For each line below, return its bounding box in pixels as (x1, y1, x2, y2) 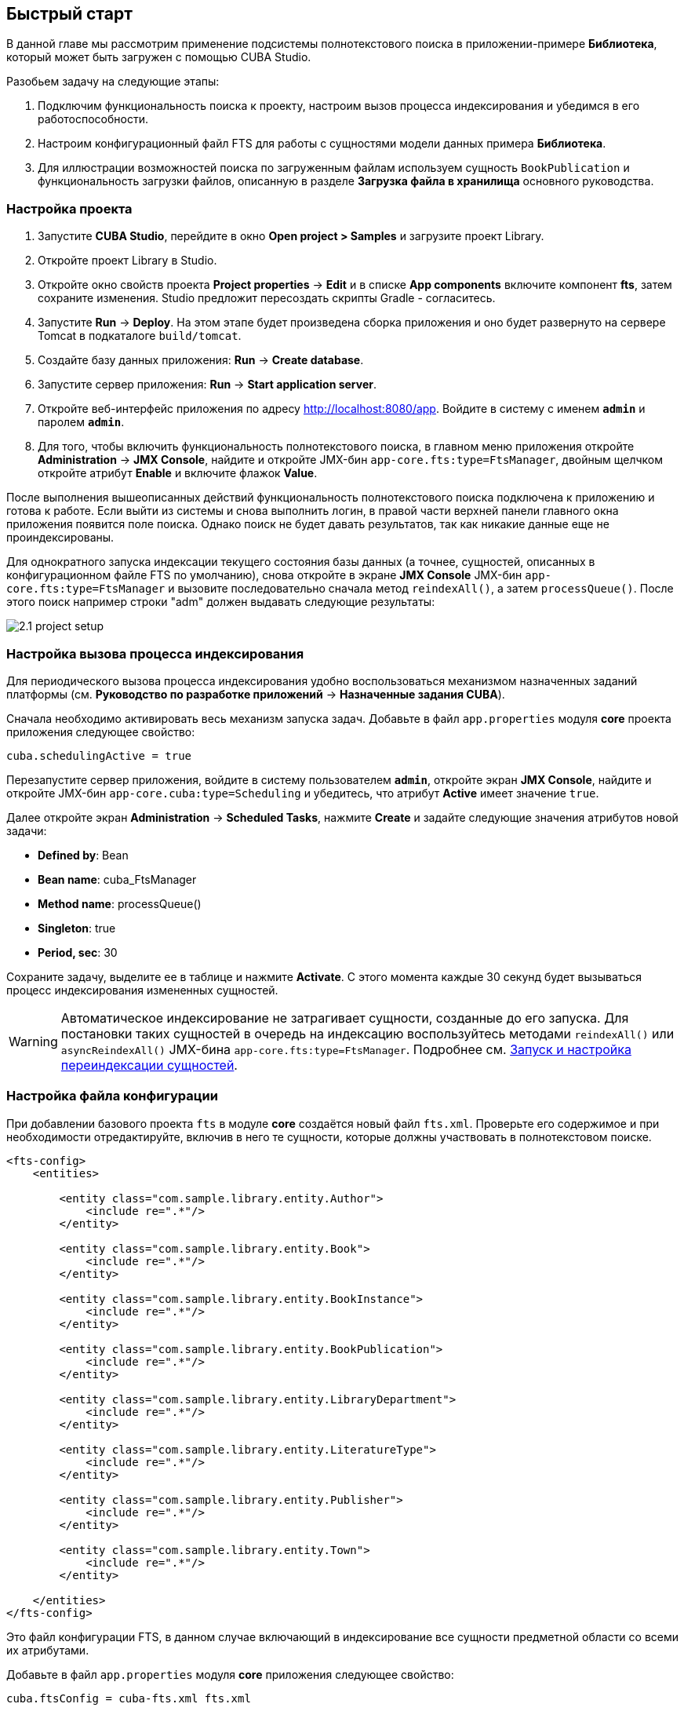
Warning (9, 1033, 58, 1049)
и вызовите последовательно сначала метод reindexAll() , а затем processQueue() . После (168, 582, 674, 596)
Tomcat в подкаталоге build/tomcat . (38, 329, 242, 343)
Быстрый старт (6, 4, 133, 24)
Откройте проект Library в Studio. (38, 254, 217, 268)
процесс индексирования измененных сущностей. (6, 983, 278, 997)
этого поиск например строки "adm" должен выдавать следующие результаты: (6, 595, 435, 609)
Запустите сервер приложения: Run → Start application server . (38, 378, 377, 392)
